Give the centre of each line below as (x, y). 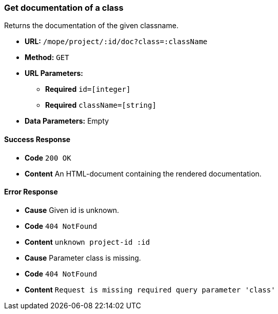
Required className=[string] (101, 105)
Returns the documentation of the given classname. (91, 26)
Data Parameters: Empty (67, 121)
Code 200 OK (48, 158)
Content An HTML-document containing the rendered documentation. (143, 173)
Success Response (37, 139)
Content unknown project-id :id (87, 242)
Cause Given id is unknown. (72, 210)
